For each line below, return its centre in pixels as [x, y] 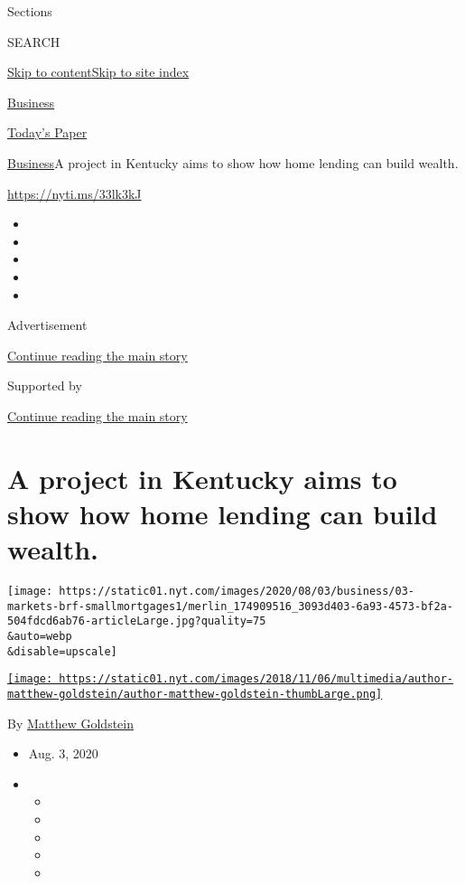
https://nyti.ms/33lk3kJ [74, 193]
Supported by [45, 386]
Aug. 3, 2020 [63, 753]
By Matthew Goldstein [70, 723]
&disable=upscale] [62, 651]
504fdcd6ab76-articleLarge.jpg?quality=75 [137, 621]
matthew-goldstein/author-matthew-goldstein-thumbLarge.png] [195, 694]
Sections [30, 11]
